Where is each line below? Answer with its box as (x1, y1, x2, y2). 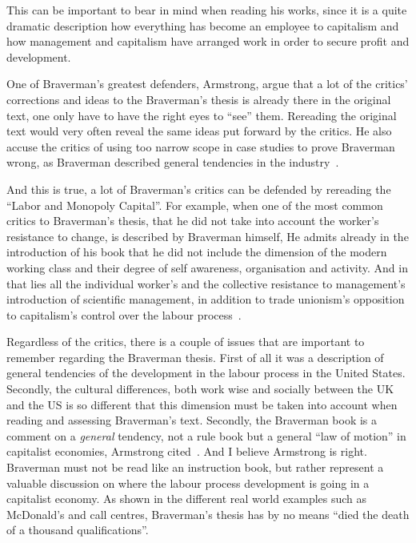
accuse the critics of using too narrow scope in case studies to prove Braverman (6, 138, 395, 155)
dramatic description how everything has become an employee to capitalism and (6, 17, 399, 34)
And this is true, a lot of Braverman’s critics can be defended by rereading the (6, 180, 391, 197)
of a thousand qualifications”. (6, 521, 149, 538)
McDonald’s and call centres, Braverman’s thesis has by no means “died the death (6, 505, 410, 522)
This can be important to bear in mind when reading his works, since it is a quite (6, 2, 407, 18)
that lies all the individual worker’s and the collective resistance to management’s (6, 275, 406, 292)
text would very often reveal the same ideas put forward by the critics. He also (6, 123, 392, 139)
